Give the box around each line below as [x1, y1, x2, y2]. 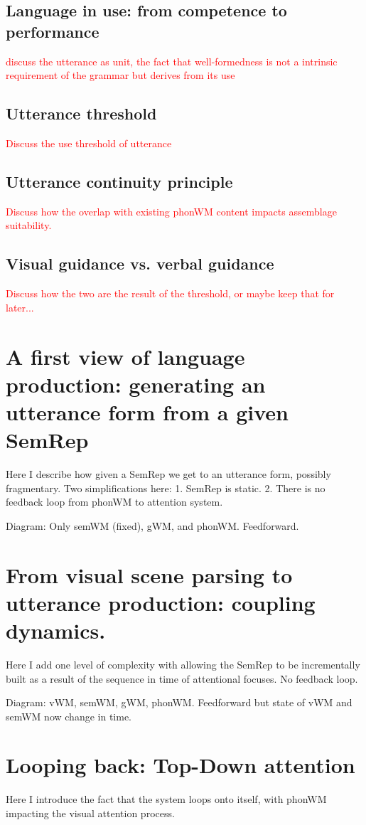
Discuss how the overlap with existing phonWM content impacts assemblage [6, 203, 337, 218]
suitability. [6, 218, 52, 233]
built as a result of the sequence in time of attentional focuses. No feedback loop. [6, 671, 358, 686]
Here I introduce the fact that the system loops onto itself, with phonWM [6, 792, 327, 807]
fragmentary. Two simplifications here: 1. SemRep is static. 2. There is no [6, 480, 325, 495]
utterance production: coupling [6, 587, 316, 617]
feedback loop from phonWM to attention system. [6, 494, 223, 509]
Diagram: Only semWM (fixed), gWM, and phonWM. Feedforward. [6, 518, 299, 533]
